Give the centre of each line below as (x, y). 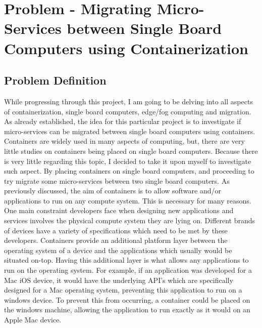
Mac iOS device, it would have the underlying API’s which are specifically (119, 280)
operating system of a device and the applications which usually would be (118, 250)
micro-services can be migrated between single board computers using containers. (130, 131)
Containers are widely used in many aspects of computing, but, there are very (124, 141)
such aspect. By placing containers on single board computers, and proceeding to (129, 171)
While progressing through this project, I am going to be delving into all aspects (128, 101)
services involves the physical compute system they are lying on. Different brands (130, 220)
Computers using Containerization (126, 48)
